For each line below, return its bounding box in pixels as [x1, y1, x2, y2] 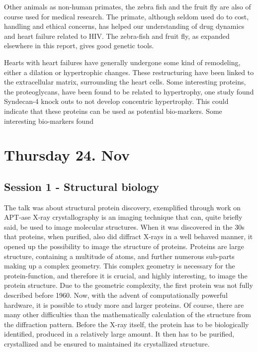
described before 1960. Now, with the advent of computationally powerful [4, 290, 228, 300]
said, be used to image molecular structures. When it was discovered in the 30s [4, 221, 245, 232]
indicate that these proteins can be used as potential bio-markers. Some [4, 105, 222, 116]
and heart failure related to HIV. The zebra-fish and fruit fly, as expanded [4, 30, 230, 41]
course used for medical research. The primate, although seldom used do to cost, [4, 11, 249, 21]
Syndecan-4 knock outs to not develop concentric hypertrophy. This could [4, 96, 229, 106]
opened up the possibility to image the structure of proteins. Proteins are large [4, 241, 244, 252]
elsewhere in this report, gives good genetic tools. [4, 40, 154, 51]
